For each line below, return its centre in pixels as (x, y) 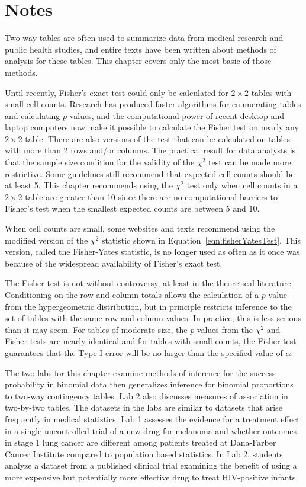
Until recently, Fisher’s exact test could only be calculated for (117, 92)
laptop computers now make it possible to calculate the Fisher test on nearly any (152, 127)
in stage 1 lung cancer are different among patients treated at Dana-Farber (141, 442)
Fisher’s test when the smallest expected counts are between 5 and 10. (132, 208)
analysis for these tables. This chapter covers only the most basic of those (138, 61)
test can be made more (250, 162)
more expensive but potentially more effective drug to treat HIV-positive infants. (152, 477)
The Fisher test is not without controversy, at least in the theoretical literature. (149, 283)
